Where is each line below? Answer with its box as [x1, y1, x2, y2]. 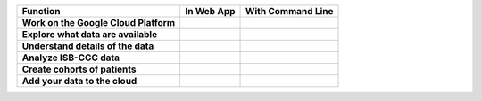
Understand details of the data [21, 40, 154, 52]
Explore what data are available [21, 28, 158, 40]
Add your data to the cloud [21, 75, 137, 87]
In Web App [185, 5, 236, 17]
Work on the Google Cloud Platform [21, 17, 176, 28]
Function [21, 5, 61, 17]
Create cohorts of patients [21, 63, 137, 75]
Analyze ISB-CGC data [21, 51, 120, 64]
